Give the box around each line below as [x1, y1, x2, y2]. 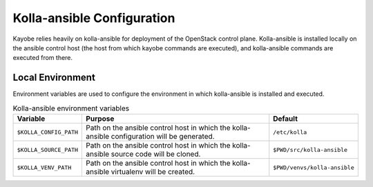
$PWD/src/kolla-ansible [273, 146, 348, 153]
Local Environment [12, 72, 96, 83]
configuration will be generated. [111, 132, 215, 141]
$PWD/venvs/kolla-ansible [273, 164, 355, 171]
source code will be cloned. [111, 149, 201, 159]
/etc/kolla [273, 128, 307, 136]
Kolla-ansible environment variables [12, 104, 130, 113]
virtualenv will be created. [111, 167, 195, 176]
